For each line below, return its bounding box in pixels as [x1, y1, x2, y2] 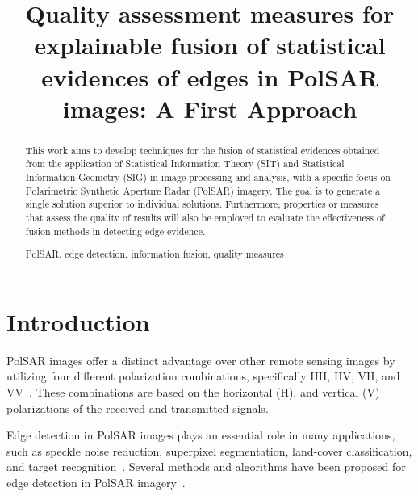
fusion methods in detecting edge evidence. [25, 224, 206, 237]
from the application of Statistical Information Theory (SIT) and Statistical [25, 157, 345, 170]
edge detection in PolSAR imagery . [6, 473, 186, 490]
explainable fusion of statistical [34, 28, 386, 61]
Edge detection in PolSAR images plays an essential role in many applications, [6, 427, 395, 443]
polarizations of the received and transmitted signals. [6, 399, 269, 416]
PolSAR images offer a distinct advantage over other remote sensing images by [6, 351, 395, 368]
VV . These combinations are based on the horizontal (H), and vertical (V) [6, 384, 380, 400]
